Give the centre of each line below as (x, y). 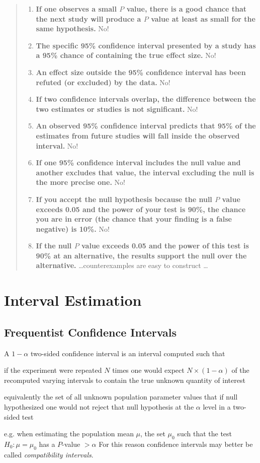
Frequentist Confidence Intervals (91, 332)
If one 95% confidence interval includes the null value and (138, 162)
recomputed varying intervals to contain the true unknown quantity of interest (125, 380)
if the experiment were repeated (53, 370)
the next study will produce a (89, 18)
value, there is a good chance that (187, 9)
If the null (54, 246)
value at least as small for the (203, 18)
